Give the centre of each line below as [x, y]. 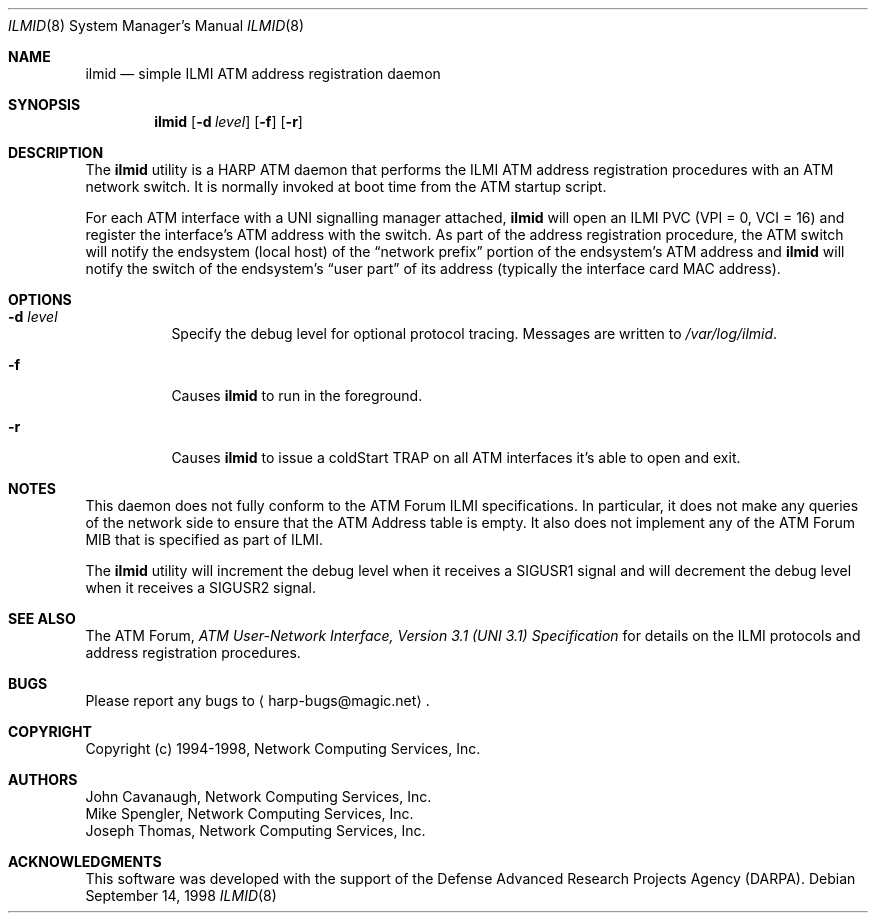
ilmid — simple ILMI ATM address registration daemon [263, 73]
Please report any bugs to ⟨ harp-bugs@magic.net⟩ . [257, 700]
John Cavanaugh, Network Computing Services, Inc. [258, 796]
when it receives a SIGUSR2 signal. [201, 587]
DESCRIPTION [56, 152]
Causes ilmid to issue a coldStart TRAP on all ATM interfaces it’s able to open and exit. [456, 457]
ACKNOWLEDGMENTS [85, 861]
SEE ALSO [42, 618]
